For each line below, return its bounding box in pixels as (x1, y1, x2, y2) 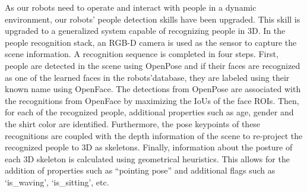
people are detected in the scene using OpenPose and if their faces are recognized (5, 59, 300, 71)
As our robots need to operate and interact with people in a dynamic (5, 1, 257, 13)
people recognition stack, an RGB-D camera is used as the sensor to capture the (5, 36, 297, 48)
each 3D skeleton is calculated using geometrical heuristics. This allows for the (5, 152, 290, 165)
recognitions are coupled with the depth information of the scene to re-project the (5, 129, 303, 141)
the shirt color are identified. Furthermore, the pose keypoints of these (5, 117, 261, 130)
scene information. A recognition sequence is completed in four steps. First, (5, 48, 278, 60)
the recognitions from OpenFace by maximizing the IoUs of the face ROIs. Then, (5, 94, 299, 106)
